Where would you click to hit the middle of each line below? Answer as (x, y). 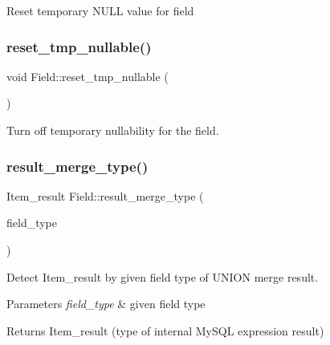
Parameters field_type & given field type (106, 304)
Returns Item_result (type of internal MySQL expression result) (165, 330)
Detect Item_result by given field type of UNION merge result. (163, 276)
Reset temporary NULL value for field (100, 10)
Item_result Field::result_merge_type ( (105, 195)
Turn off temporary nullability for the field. (113, 130)
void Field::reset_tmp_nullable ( (88, 76)
